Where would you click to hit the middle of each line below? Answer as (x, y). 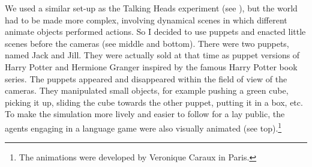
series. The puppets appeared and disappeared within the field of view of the (146, 78)
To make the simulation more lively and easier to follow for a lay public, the (145, 114)
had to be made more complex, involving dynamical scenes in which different (146, 20)
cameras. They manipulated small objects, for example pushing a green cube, (147, 90)
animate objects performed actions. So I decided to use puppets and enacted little (155, 32)
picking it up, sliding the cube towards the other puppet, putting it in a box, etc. (154, 102)
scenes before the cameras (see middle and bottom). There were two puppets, (147, 43)
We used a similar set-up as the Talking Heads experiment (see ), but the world (151, 8)
